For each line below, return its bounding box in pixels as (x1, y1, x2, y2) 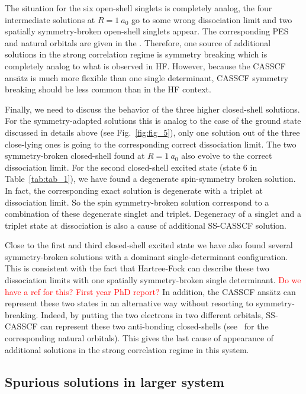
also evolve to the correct (181, 149, 272, 162)
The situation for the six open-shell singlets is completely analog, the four (5, 2, 272, 14)
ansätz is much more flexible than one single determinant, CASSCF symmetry (5, 71, 288, 84)
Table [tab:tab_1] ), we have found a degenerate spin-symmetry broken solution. (5, 172, 296, 185)
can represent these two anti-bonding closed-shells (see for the (40, 320, 269, 332)
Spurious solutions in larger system (5, 372, 224, 390)
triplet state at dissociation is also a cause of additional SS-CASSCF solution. (5, 219, 287, 231)
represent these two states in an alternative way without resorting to (5, 297, 253, 309)
